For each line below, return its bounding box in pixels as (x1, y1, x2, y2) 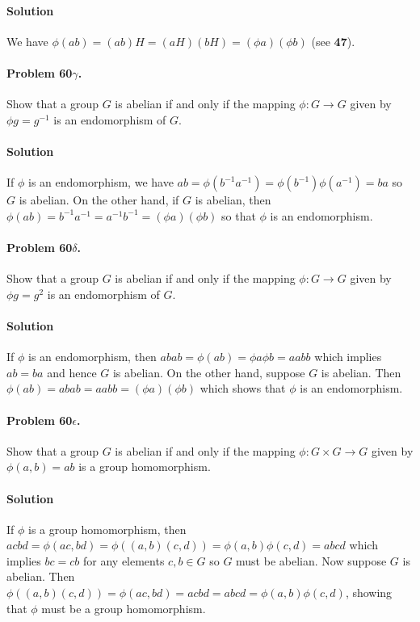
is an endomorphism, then (28, 348, 157, 365)
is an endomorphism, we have (28, 174, 174, 191)
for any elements (83, 552, 165, 569)
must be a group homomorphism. (41, 599, 206, 616)
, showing (345, 584, 393, 601)
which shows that (199, 380, 286, 397)
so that (221, 207, 256, 224)
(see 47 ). (311, 32, 355, 49)
